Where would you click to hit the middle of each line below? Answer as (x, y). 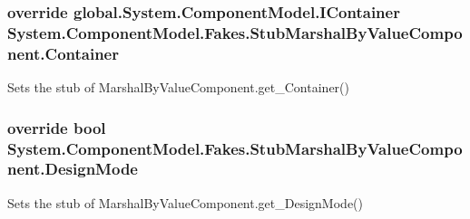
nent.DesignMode (73, 169)
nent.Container (63, 53)
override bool (57, 127)
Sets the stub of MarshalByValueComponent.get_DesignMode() (185, 202)
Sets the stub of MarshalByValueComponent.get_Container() (178, 87)
